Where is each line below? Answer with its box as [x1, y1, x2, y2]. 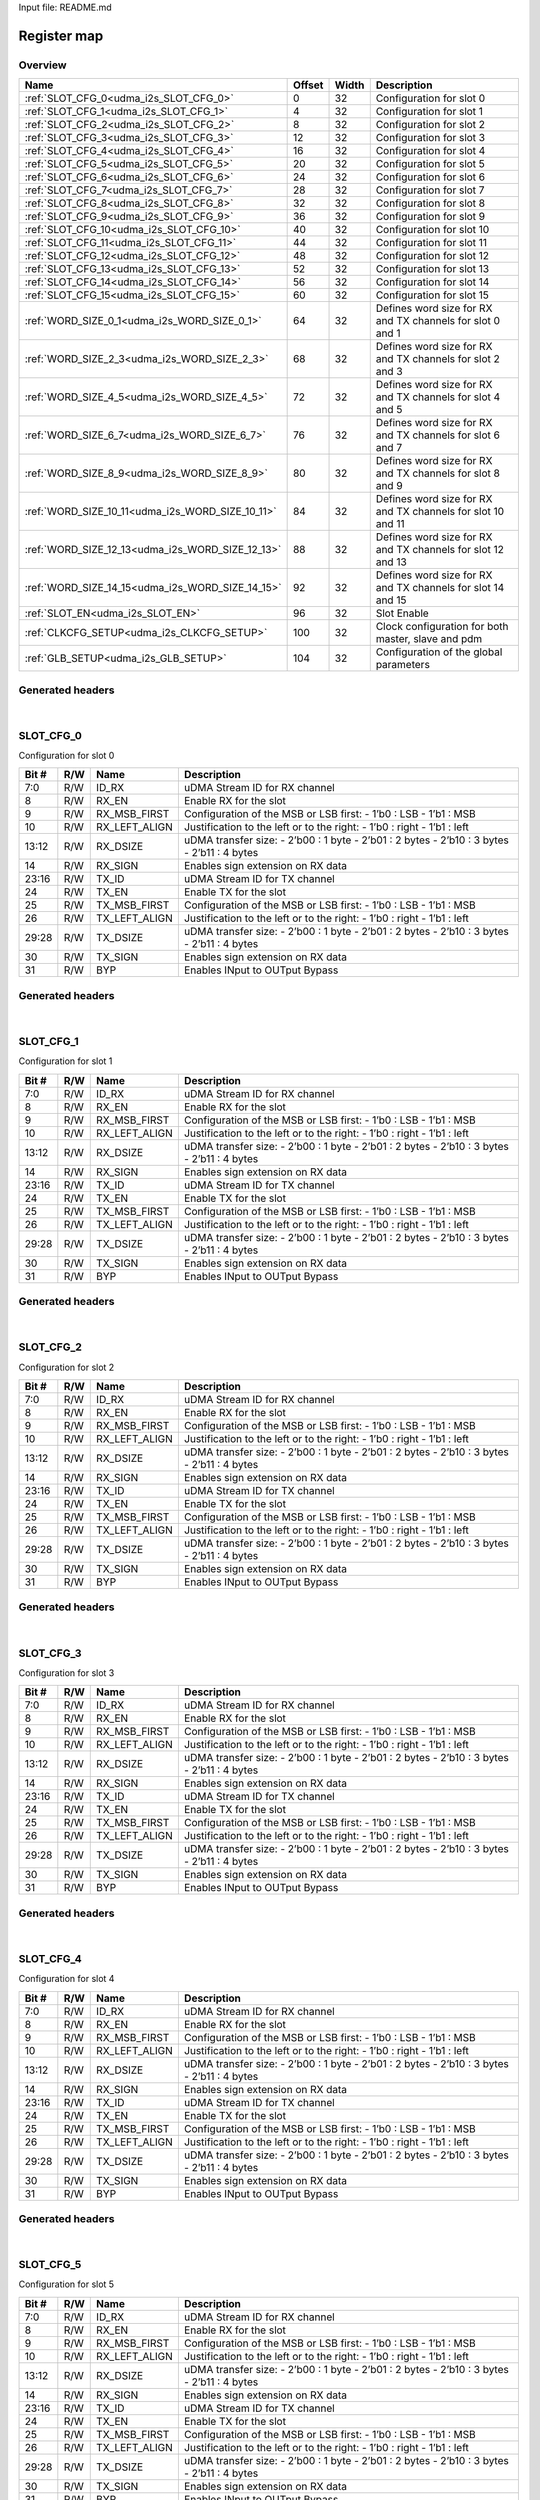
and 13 [375, 555, 407, 569]
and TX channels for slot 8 [375, 466, 500, 480]
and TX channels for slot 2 [375, 352, 500, 366]
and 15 [375, 593, 407, 607]
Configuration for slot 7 [375, 183, 485, 197]
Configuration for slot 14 [375, 275, 490, 289]
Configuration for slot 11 [375, 236, 488, 250]
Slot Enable [375, 606, 429, 620]
